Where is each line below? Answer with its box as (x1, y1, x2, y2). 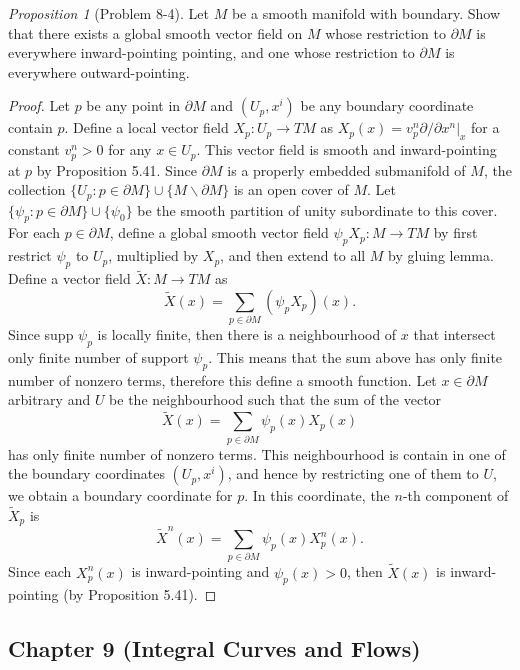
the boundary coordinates (8, 463, 165, 484)
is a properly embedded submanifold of (227, 159, 466, 180)
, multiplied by (108, 245, 199, 266)
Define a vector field (8, 268, 131, 289)
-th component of (402, 485, 509, 506)
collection (8, 179, 66, 200)
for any (108, 139, 152, 160)
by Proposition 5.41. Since (36, 159, 197, 180)
